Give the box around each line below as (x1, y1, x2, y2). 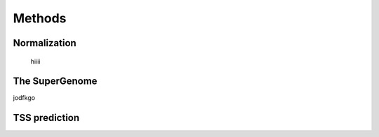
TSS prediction (13, 112, 80, 124)
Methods (13, 10, 67, 26)
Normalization (13, 37, 77, 49)
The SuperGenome (13, 75, 98, 87)
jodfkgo (13, 94, 35, 102)
